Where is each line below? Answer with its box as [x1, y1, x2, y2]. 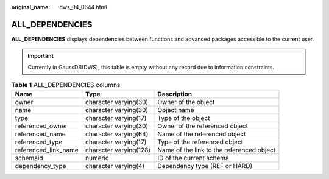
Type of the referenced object [157, 138, 244, 146]
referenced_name [15, 130, 66, 138]
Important [27, 52, 54, 60]
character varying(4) [85, 162, 145, 170]
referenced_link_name [15, 146, 79, 155]
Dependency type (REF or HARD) [157, 162, 253, 170]
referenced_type [15, 138, 63, 146]
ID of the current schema [157, 154, 229, 163]
